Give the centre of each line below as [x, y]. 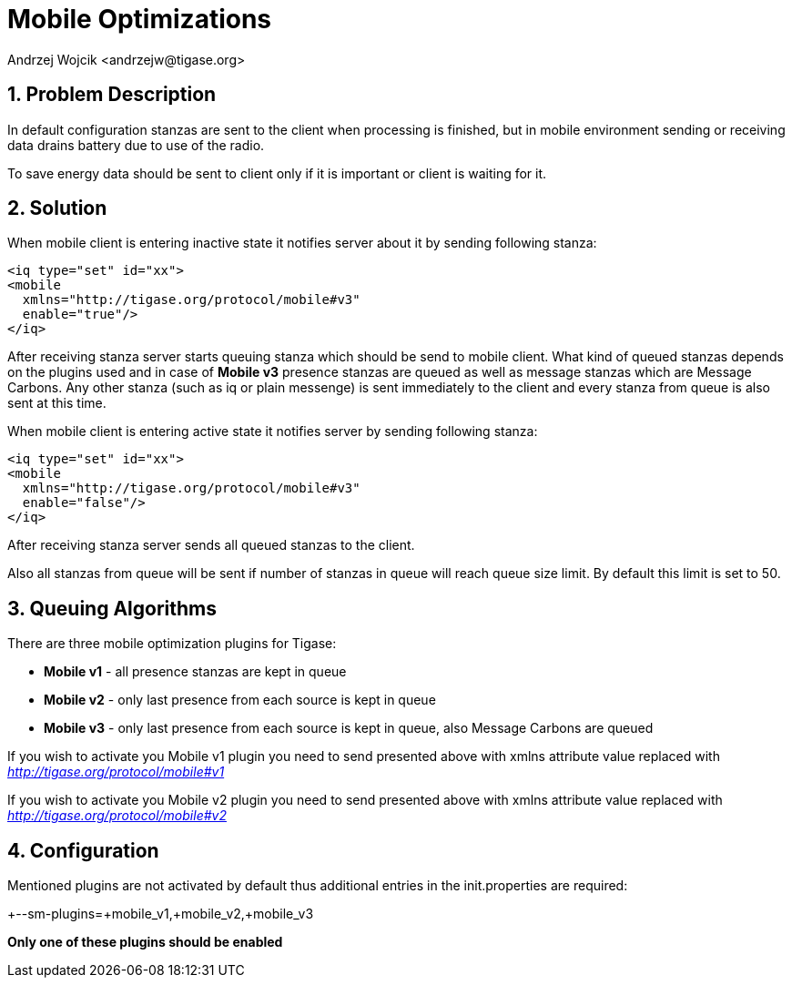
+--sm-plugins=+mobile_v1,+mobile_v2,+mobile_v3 [161, 914]
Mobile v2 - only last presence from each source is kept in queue [240, 700]
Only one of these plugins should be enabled [145, 942]
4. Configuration [83, 850]
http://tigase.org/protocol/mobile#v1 [116, 772]
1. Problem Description [112, 95]
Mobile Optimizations [140, 19]
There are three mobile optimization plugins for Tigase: [172, 644]
